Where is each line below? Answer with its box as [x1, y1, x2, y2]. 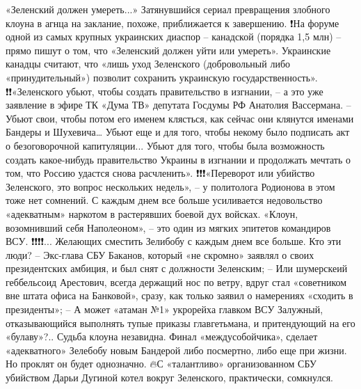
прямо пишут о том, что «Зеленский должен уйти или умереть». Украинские [6, 42, 331, 57]
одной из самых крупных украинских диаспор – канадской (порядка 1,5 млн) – [6, 29, 342, 44]
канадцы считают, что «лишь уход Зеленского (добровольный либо [6, 56, 291, 71]
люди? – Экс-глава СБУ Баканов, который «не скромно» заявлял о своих [6, 247, 314, 262]
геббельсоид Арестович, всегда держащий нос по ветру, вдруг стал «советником [6, 274, 347, 289]
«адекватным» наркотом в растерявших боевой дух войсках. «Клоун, [6, 206, 298, 221]
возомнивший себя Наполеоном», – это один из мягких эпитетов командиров [6, 220, 331, 235]
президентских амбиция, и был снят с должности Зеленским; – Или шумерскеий [6, 261, 348, 276]
